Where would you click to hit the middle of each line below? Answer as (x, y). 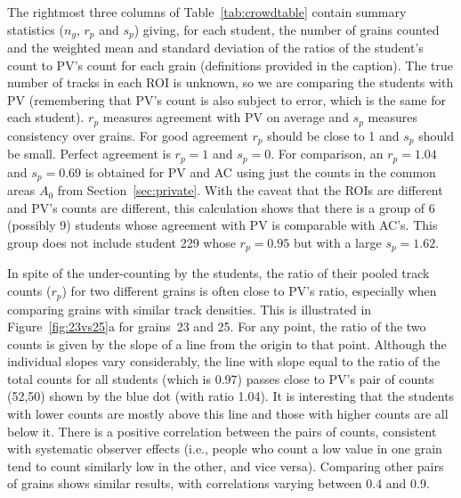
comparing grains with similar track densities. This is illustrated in (190, 309)
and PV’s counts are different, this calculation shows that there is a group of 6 (221, 207)
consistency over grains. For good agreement (128, 135)
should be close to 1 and (333, 135)
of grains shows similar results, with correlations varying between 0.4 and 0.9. (218, 483)
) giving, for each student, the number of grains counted (287, 29)
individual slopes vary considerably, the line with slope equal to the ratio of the (224, 361)
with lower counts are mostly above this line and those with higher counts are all (228, 414)
